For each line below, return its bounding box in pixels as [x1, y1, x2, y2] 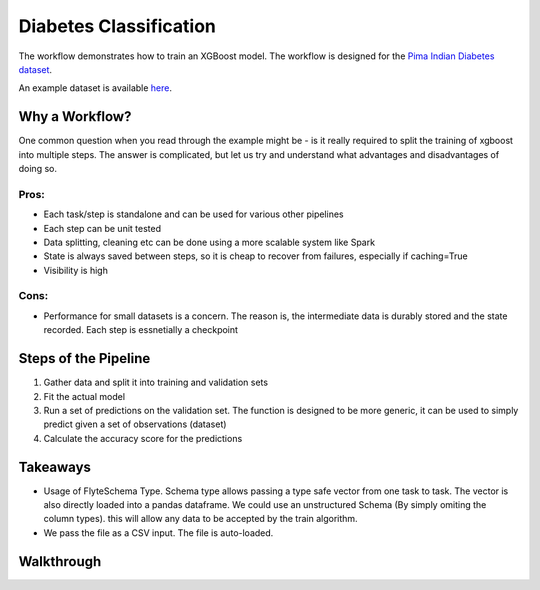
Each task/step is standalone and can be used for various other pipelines [43, 208, 344, 220]
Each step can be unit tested [43, 222, 162, 234]
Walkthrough [18, 553, 102, 570]
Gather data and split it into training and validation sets [43, 376, 269, 389]
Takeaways [18, 458, 92, 475]
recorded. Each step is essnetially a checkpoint [43, 324, 239, 336]
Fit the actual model [43, 390, 125, 402]
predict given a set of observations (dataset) [43, 418, 227, 430]
